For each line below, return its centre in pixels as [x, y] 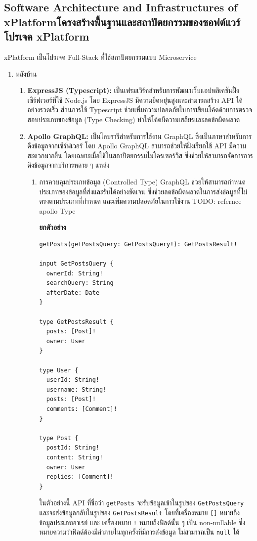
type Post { [59, 438]
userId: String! [73, 380]
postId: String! [73, 448]
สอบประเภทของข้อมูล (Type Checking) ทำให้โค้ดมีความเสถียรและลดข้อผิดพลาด [134, 119]
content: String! [75, 457]
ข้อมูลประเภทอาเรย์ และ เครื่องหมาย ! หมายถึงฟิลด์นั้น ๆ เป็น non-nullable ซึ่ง [142, 522]
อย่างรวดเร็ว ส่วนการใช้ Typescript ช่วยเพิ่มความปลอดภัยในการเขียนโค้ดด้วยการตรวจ [140, 110]
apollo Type [57, 210]
